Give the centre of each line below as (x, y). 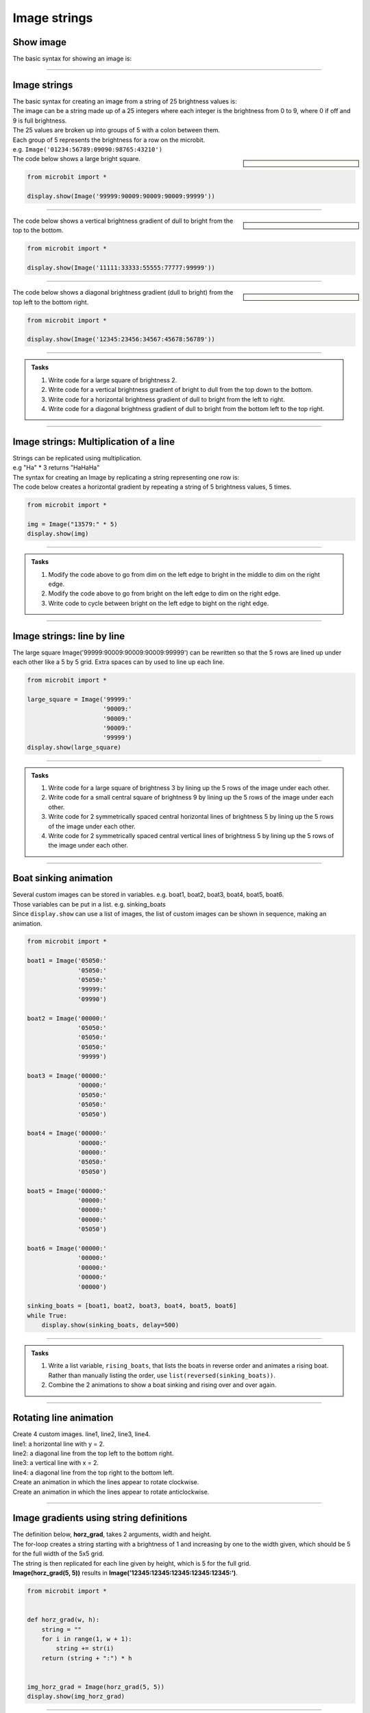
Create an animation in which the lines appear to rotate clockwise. (106, 1482)
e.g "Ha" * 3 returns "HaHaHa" (56, 468)
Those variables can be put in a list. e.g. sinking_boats (89, 904)
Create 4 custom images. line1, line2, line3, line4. (82, 1434)
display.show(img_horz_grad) (76, 1697)
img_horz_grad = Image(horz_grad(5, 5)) (96, 1687)
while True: (47, 1315)
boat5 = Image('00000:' (67, 1191)
